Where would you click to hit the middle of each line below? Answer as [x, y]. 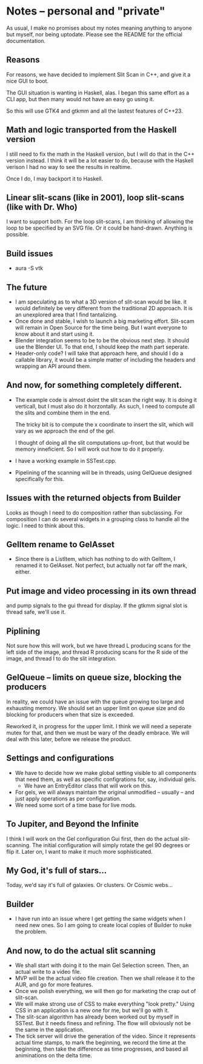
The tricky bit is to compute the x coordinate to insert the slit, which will [104, 424]
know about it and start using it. [55, 334]
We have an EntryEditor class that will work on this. [88, 785]
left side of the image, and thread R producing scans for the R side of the [97, 652]
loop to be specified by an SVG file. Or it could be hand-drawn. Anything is [99, 228]
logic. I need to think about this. [45, 525]
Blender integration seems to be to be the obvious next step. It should [102, 340]
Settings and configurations [60, 758]
